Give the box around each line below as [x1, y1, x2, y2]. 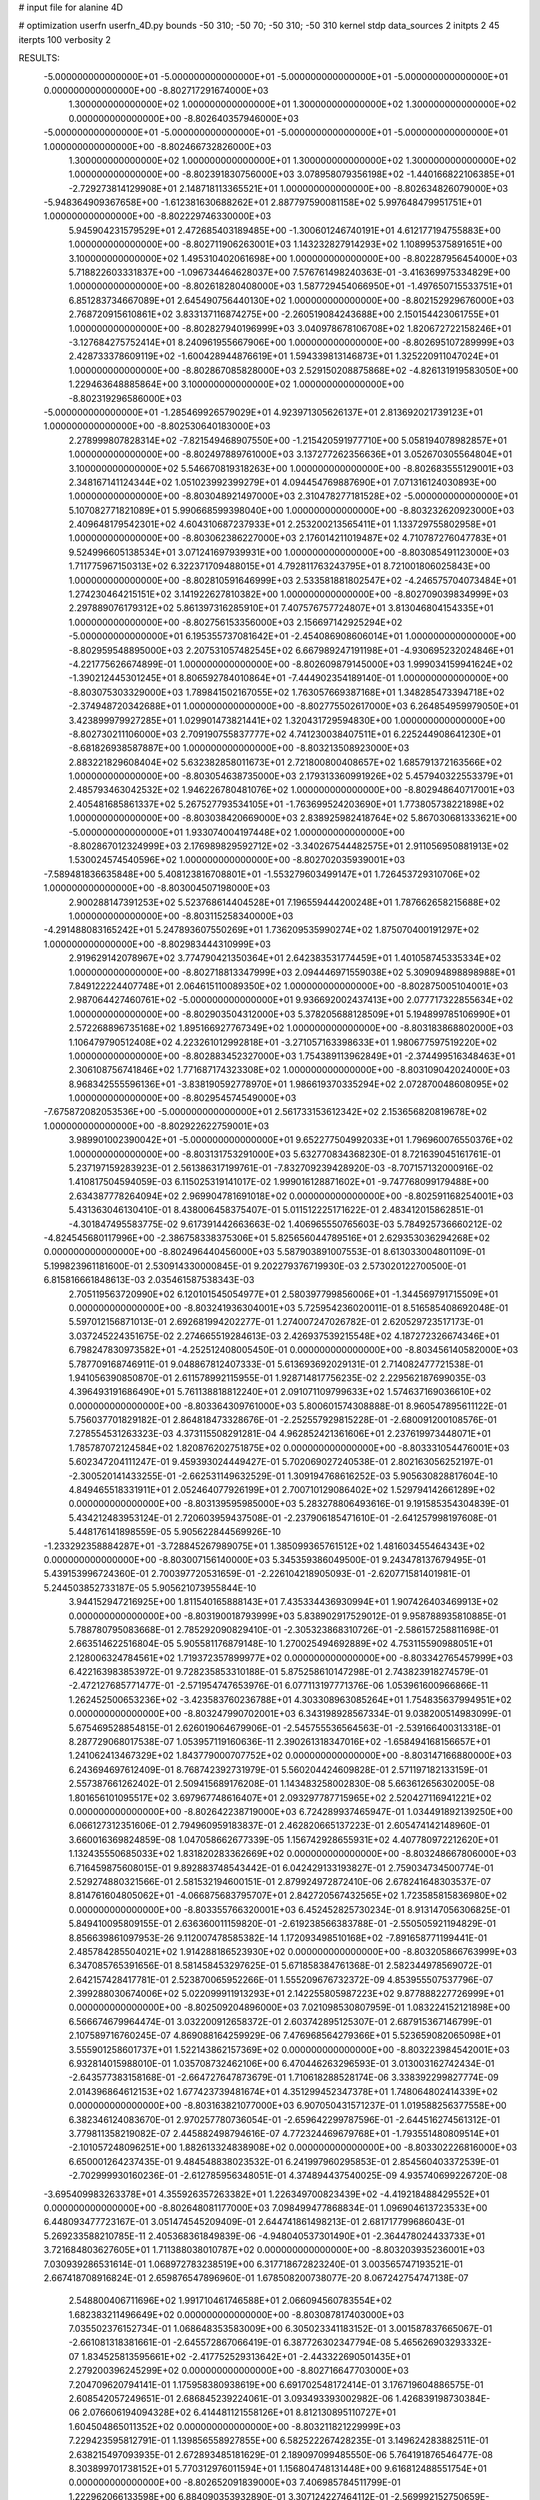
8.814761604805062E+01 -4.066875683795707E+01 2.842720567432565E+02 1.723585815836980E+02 [68, 1890, 508, 1902]
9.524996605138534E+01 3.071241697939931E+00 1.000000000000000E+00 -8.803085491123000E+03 [68, 546, 510, 558]
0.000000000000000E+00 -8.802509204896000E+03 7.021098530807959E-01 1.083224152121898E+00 [68, 2001, 511, 2014]
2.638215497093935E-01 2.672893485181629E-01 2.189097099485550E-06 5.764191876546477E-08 [68, 2448, 494, 2460]
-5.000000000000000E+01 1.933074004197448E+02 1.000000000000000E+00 [68, 826, 405, 838]
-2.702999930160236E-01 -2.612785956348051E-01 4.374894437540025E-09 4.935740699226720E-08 [68, 2170, 508, 2182]
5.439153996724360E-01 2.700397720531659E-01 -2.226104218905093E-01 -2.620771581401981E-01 [43, 1568, 471, 1580]
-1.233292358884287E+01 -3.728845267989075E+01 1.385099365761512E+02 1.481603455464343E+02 [43, 1540, 485, 1552]
